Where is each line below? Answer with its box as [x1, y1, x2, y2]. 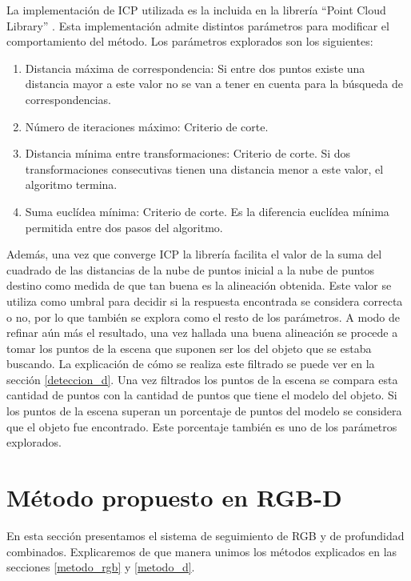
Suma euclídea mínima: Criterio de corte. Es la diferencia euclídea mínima [25, 202, 389, 219]
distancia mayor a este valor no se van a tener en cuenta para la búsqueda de [25, 75, 403, 92]
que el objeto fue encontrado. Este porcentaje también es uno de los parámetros [6, 418, 397, 435]
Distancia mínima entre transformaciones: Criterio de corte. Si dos [25, 145, 351, 162]
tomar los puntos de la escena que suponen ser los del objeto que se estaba [6, 339, 372, 356]
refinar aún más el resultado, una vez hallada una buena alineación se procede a [6, 324, 398, 341]
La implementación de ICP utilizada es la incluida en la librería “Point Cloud [6, 2, 386, 18]
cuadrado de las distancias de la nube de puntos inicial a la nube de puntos [6, 261, 375, 278]
